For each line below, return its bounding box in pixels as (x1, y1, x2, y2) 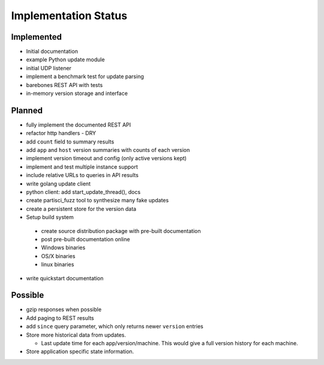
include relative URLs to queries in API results (26, 172, 139, 179)
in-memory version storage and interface (26, 90, 128, 97)
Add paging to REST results (26, 314, 94, 321)
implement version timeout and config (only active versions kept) (26, 155, 187, 162)
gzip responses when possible (26, 306, 102, 313)
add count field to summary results (26, 138, 115, 145)
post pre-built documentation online (41, 236, 130, 243)
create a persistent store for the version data (26, 205, 137, 213)
